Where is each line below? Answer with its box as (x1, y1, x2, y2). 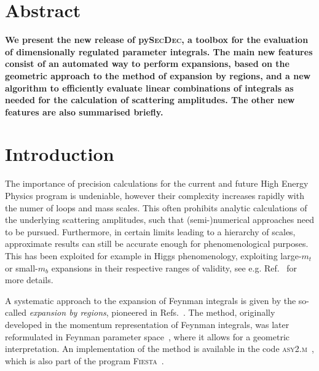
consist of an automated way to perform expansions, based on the (5, 57, 289, 70)
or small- (5, 261, 38, 274)
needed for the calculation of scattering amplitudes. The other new (5, 93, 295, 106)
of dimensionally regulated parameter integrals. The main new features (5, 45, 313, 58)
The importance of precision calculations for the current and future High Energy (5, 177, 309, 190)
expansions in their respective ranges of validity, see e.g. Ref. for (51, 261, 297, 274)
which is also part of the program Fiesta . (5, 354, 164, 367)
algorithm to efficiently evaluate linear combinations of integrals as (5, 81, 294, 94)
